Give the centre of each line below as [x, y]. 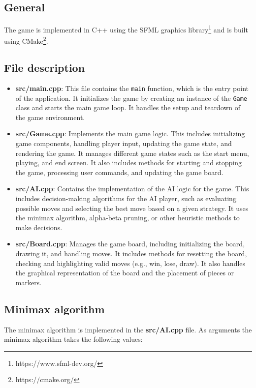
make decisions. [39, 227]
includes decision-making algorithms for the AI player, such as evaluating [126, 198]
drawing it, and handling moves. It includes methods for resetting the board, [131, 253]
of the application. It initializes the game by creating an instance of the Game [131, 98]
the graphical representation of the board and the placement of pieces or [125, 273]
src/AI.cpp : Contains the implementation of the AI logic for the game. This [132, 189]
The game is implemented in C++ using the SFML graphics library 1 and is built [126, 29]
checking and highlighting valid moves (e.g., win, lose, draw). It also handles [130, 263]
